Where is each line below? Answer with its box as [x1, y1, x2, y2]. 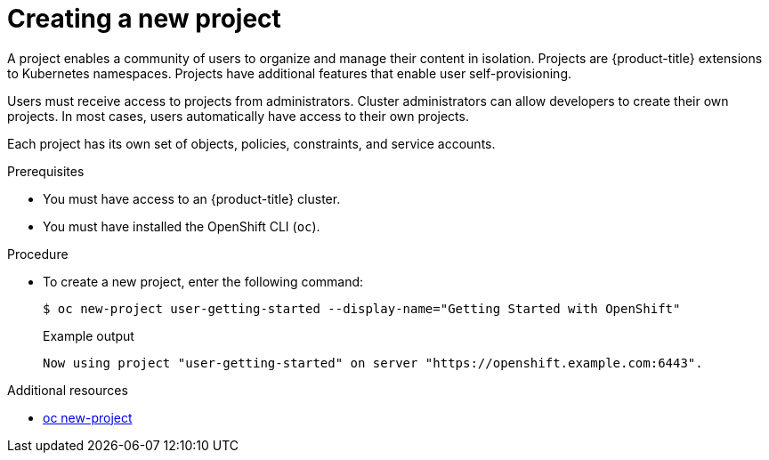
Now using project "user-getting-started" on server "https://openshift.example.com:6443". [43, 355, 703, 370]
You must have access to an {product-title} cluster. [43, 190, 341, 206]
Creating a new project [7, 4, 281, 34]
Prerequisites [7, 163, 85, 179]
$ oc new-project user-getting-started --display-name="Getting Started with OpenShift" [43, 301, 681, 316]
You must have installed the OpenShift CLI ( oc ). [43, 218, 320, 234]
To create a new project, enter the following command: [43, 273, 364, 289]
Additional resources [7, 382, 128, 398]
